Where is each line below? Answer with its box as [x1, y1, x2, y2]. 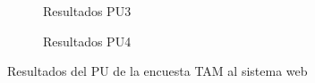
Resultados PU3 [43, 2, 132, 20]
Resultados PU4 [43, 31, 132, 50]
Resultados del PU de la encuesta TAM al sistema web [7, 62, 308, 80]
